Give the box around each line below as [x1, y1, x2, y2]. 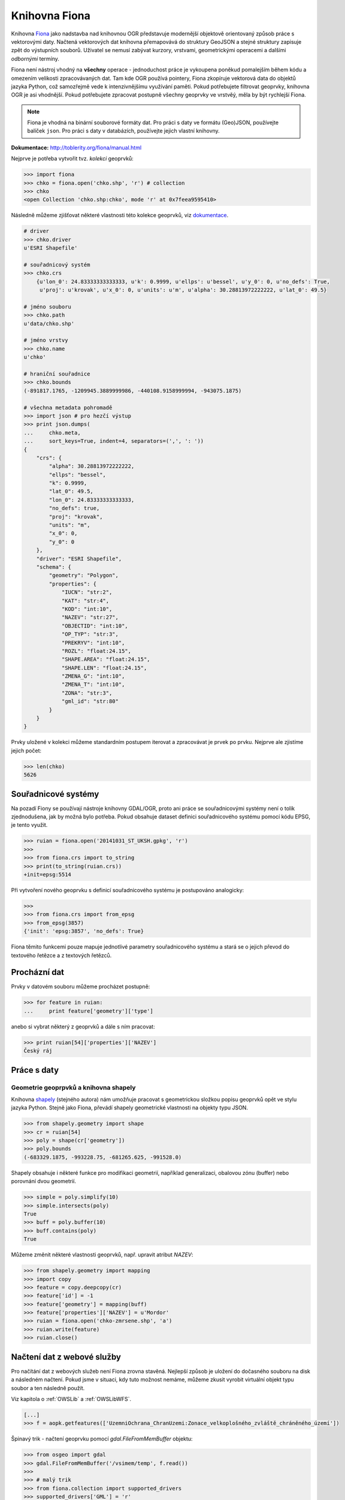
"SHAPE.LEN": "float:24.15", [61, 664, 147, 671]
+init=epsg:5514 [23, 871, 72, 878]
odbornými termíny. [11, 55, 60, 62]
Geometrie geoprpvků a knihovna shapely [11, 1083, 136, 1091]
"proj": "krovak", [49, 513, 103, 520]
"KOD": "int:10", [61, 605, 113, 612]
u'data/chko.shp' [23, 320, 75, 327]
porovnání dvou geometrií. [11, 1178, 76, 1185]
